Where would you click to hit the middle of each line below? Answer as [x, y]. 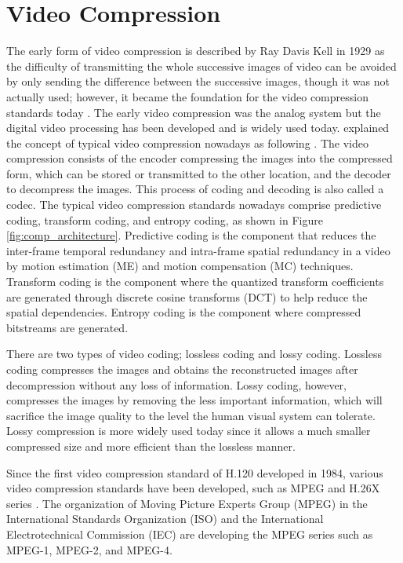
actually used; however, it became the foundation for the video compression [187, 96]
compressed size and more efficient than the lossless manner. [151, 446]
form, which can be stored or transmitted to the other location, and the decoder [199, 173]
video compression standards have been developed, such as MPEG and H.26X [193, 488]
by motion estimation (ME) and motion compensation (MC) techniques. [180, 266]
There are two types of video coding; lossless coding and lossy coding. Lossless [194, 354]
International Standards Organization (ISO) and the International [165, 519]
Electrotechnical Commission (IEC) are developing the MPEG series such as [190, 534]
